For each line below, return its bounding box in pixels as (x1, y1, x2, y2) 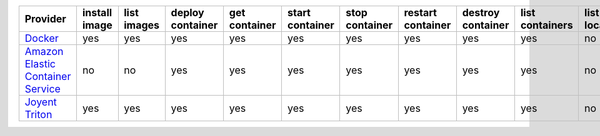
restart (403, 6, 437, 19)
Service (24, 82, 61, 95)
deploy (170, 6, 205, 19)
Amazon (24, 45, 64, 58)
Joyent (24, 95, 57, 109)
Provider (24, 12, 67, 25)
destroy (461, 6, 500, 19)
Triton (24, 108, 53, 121)
